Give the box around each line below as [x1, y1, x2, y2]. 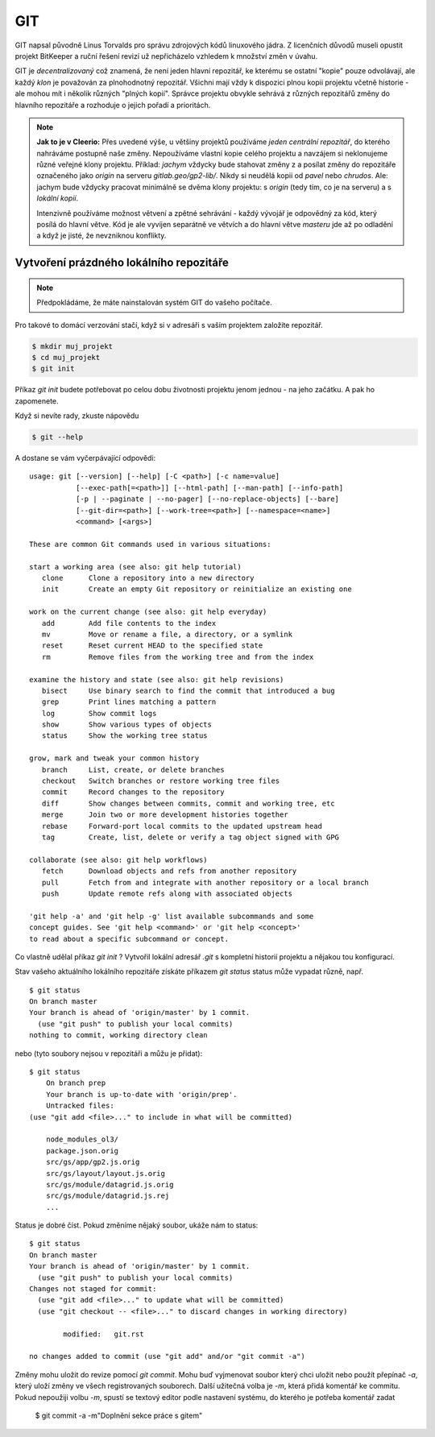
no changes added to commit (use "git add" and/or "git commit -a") [29, 1352, 305, 1361]
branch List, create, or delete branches [41, 765, 225, 774]
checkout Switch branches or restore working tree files [41, 776, 280, 785]
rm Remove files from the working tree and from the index [41, 652, 314, 661]
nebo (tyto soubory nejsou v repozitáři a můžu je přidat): [14, 1048, 203, 1058]
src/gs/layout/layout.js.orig [45, 1169, 165, 1178]
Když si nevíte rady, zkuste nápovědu [14, 411, 139, 420]
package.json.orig [45, 1146, 119, 1155]
